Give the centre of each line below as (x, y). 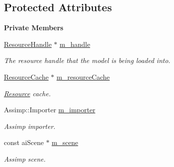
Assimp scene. (25, 158)
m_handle (75, 44)
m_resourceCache (83, 76)
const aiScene (24, 142)
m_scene (65, 142)
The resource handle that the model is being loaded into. (87, 60)
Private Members (34, 28)
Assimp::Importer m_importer (50, 110)
